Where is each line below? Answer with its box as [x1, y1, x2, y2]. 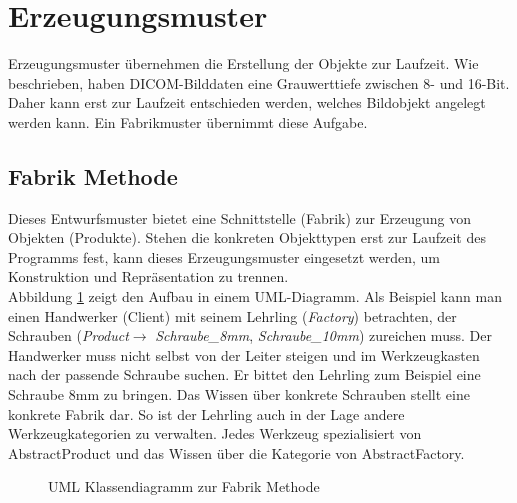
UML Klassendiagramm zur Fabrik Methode [48, 476, 320, 497]
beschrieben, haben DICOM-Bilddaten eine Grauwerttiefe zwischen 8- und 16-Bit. [8, 72, 510, 93]
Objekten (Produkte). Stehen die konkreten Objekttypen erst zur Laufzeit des [8, 227, 486, 248]
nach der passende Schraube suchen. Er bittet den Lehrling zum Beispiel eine [8, 364, 481, 385]
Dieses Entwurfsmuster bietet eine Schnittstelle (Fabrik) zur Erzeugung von [8, 207, 471, 228]
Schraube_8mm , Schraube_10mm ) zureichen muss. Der [155, 325, 492, 346]
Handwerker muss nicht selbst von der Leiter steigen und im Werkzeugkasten [8, 344, 480, 365]
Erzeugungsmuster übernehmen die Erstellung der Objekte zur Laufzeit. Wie [8, 53, 479, 74]
